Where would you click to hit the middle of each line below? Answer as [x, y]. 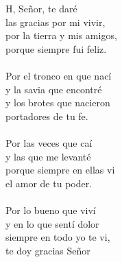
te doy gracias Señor [48, 250]
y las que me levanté [48, 156]
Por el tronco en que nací [59, 75]
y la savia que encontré [54, 89]
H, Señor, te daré [41, 8]
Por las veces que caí [49, 142]
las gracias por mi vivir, [56, 22]
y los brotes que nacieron [58, 103]
